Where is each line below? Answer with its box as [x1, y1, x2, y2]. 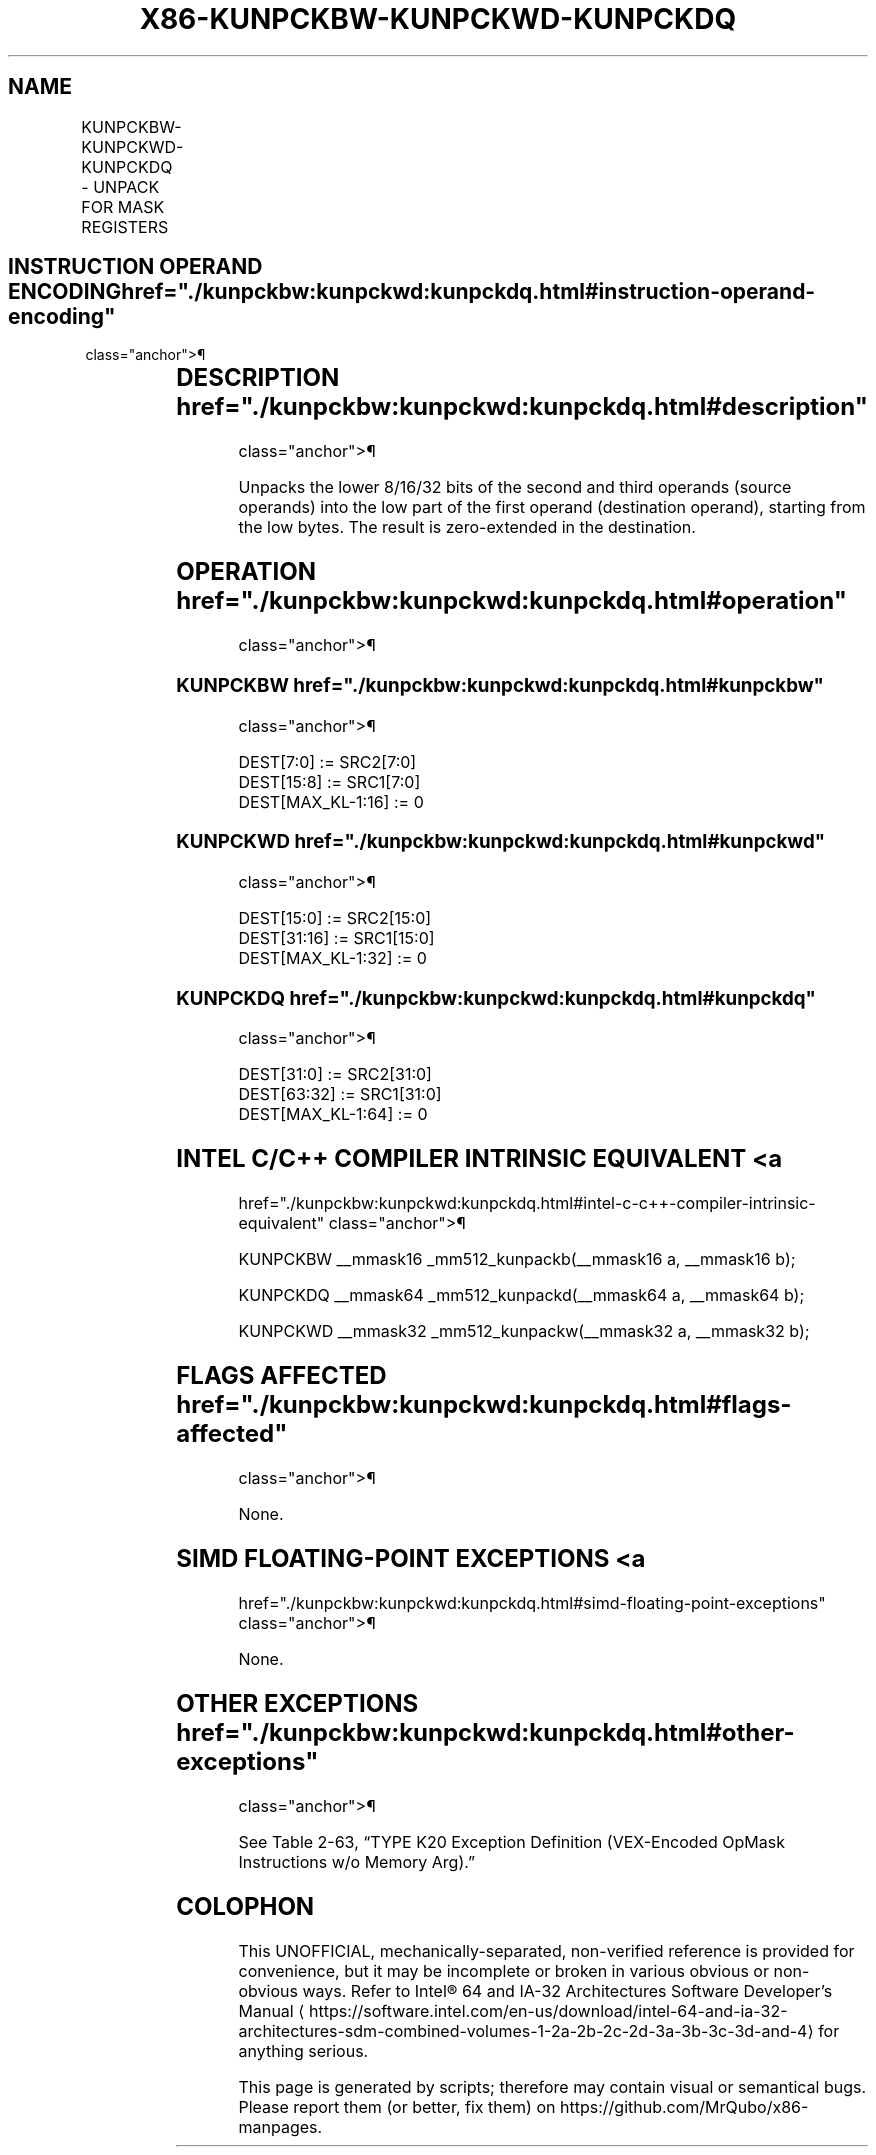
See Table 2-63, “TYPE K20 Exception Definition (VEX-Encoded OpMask [238, 1831, 785, 1852]
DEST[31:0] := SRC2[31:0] [238, 1064, 432, 1085]
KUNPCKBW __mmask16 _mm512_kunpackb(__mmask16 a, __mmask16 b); [238, 1249, 796, 1270]
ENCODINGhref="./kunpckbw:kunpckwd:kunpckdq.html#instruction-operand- [8, 279, 816, 305]
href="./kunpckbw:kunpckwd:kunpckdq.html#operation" [176, 586, 847, 616]
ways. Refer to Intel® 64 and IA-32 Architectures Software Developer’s [302, 1980, 833, 2001]
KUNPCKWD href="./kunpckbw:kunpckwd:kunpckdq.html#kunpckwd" [176, 830, 826, 854]
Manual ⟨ [238, 2000, 305, 2021]
